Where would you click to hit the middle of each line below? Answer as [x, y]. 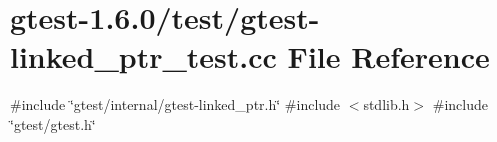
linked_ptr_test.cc [143, 56]
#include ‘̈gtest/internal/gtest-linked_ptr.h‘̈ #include [175, 104]
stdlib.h [386, 104]
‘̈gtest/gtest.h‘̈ [53, 123]
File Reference [388, 56]
